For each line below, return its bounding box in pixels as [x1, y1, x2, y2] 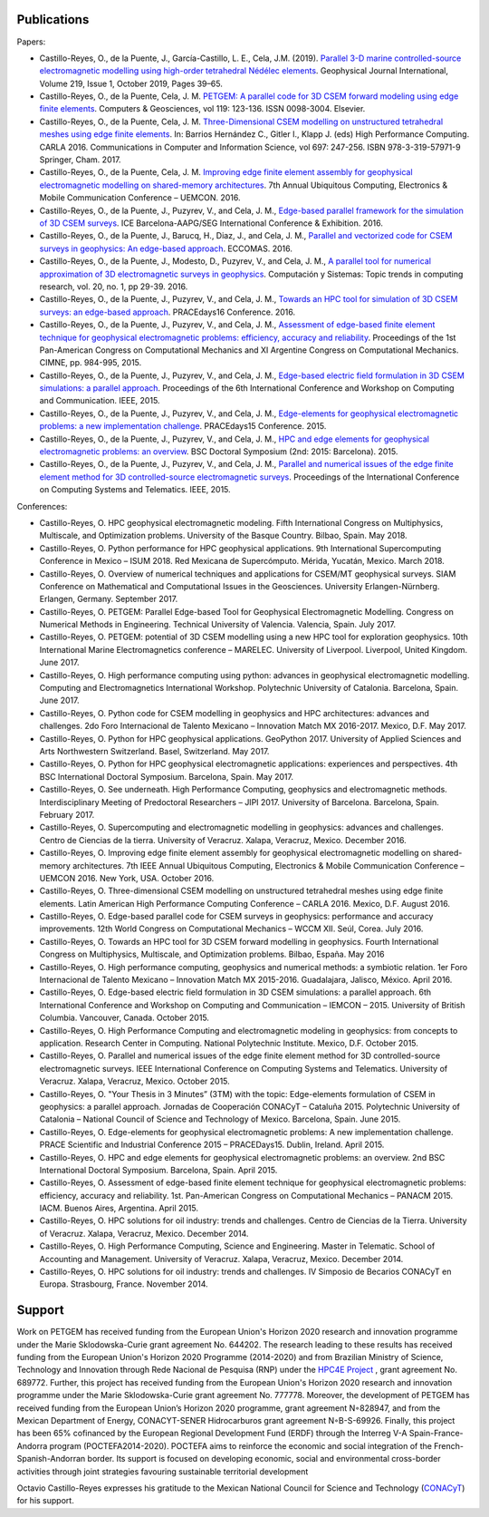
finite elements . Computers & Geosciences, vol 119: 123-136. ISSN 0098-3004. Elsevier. [39, 103, 366, 114]
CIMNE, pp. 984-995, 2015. [39, 357, 142, 368]
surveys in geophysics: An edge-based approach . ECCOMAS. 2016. [39, 243, 293, 254]
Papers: [16, 36, 46, 47]
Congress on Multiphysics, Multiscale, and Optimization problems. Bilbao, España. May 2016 [39, 948, 385, 960]
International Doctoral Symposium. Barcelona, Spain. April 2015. [39, 1164, 278, 1175]
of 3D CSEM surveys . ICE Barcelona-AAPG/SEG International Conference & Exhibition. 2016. [39, 218, 384, 229]
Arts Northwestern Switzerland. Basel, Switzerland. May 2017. [39, 746, 270, 756]
